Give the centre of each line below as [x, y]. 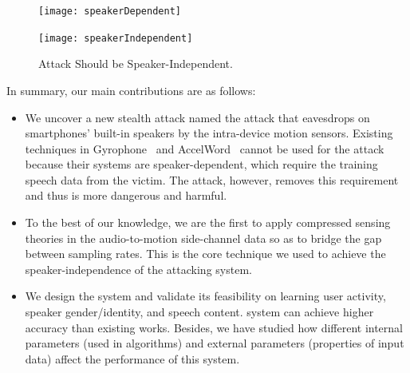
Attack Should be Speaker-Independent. [136, 63]
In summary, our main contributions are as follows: [131, 90]
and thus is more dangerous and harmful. [126, 195]
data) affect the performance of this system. [132, 358]
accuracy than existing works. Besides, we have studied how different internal [214, 327]
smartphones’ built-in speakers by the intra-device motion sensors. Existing [209, 133]
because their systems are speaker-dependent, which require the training [201, 164]
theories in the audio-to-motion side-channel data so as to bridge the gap [203, 238]
